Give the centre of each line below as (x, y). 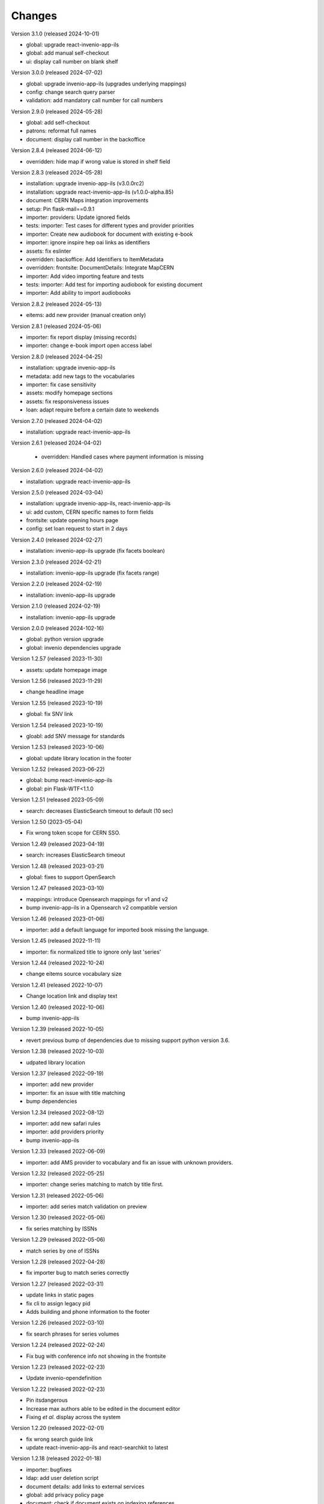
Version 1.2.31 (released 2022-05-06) (58, 1195)
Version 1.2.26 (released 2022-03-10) (58, 1323)
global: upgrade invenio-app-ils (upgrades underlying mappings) (106, 84)
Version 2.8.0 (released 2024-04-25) (57, 356)
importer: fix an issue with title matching (76, 1093)
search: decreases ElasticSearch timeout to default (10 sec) (100, 811)
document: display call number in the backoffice (85, 139)
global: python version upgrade (65, 639)
